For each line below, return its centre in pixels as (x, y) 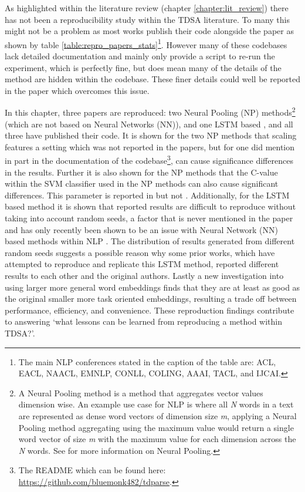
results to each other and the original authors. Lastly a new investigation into (144, 276)
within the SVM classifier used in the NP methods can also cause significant (142, 183)
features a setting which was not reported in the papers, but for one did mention (150, 146)
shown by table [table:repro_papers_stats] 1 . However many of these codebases (146, 43)
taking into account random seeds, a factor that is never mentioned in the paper (149, 218)
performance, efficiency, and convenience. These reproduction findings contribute (150, 310)
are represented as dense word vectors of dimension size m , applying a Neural (157, 415)
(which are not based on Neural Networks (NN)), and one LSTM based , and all (149, 124)
